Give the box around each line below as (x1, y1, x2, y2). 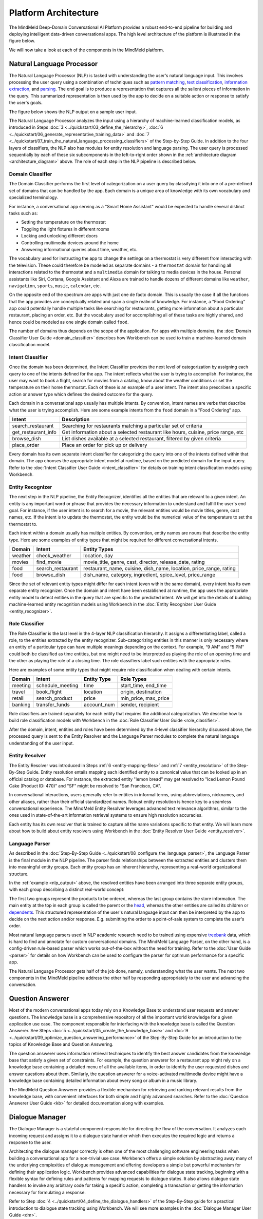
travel (12, 688, 25, 695)
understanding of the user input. (9, 740, 74, 746)
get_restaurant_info (12, 429, 57, 435)
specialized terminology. (9, 195, 58, 200)
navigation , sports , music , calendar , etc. (9, 283, 101, 289)
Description (61, 416, 90, 423)
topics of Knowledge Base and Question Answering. (9, 1042, 114, 1047)
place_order (12, 441, 39, 448)
